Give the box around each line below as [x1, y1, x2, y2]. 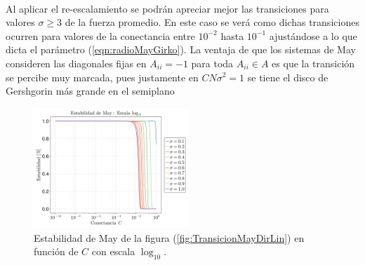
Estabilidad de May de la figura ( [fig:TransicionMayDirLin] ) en [34, 230, 305, 245]
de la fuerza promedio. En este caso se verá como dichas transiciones [65, 15, 359, 29]
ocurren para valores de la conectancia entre [6, 28, 195, 43]
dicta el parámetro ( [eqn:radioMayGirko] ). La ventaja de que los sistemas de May [6, 42, 356, 57]
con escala [91, 244, 135, 259]
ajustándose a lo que [269, 28, 357, 43]
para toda [191, 55, 234, 70]
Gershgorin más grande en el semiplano [6, 83, 175, 98]
